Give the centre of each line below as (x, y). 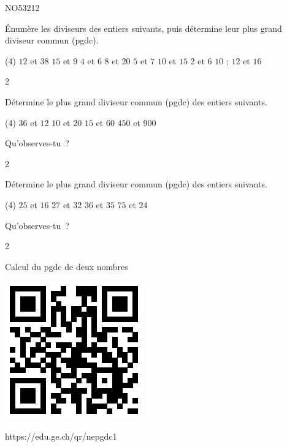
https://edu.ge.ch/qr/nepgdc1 (61, 436)
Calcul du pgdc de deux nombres (67, 266)
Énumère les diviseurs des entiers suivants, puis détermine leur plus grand (143, 28)
